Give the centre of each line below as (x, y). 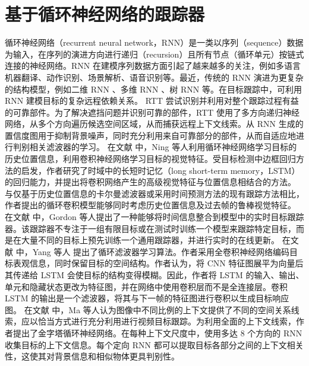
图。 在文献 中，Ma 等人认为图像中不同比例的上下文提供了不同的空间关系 (148, 309)
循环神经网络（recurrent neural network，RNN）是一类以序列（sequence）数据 (154, 42)
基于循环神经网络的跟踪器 (105, 14)
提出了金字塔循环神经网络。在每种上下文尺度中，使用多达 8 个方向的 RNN (157, 332)
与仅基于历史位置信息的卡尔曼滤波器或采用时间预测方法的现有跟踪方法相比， (154, 193)
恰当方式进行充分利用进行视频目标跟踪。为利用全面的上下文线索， (167, 321)
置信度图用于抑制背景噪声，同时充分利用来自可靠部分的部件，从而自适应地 (150, 135)
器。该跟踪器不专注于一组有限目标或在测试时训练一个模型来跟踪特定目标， (150, 228)
